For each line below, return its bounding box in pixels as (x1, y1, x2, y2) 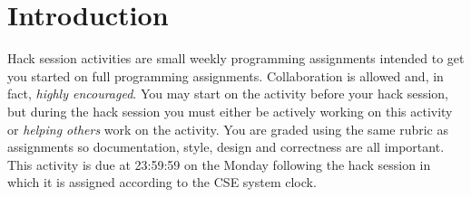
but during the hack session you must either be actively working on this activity (7, 101, 453, 120)
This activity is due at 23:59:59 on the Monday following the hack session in (7, 155, 431, 174)
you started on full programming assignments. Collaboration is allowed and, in (7, 66, 444, 85)
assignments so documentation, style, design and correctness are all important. (7, 137, 445, 156)
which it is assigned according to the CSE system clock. (7, 173, 317, 192)
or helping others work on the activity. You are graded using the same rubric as (7, 119, 449, 138)
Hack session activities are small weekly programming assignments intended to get (7, 49, 465, 68)
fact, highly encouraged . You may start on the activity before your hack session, (7, 84, 449, 103)
